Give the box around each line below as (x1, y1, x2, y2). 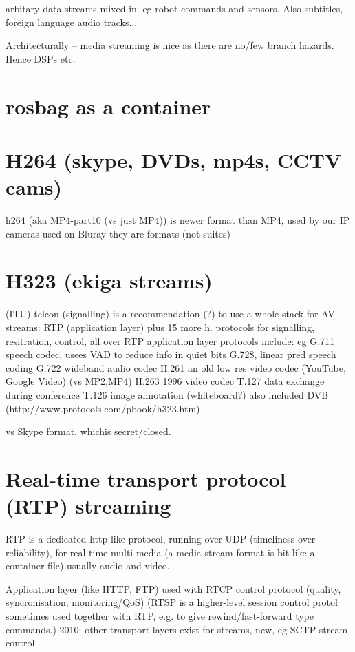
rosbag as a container (6, 92, 211, 120)
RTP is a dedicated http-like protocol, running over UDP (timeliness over (6, 532, 316, 546)
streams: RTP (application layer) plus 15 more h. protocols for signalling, (6, 319, 314, 334)
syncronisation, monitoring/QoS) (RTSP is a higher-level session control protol (6, 595, 338, 609)
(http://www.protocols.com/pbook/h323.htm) (6, 401, 200, 415)
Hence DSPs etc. (6, 51, 76, 65)
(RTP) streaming (6, 492, 171, 520)
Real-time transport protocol (6, 464, 286, 492)
